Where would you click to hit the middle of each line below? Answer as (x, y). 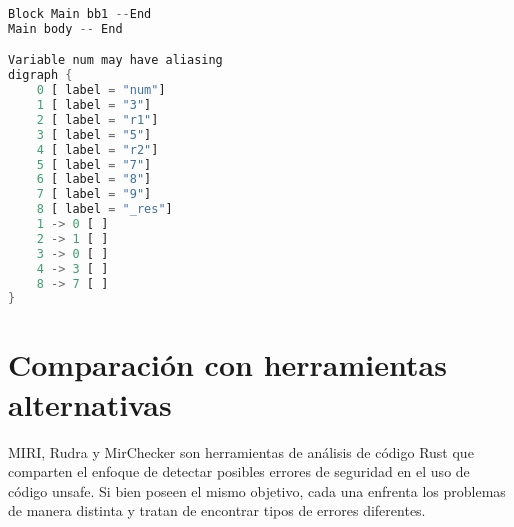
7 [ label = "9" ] (94, 194)
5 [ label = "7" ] (94, 164)
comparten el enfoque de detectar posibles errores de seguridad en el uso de (239, 471)
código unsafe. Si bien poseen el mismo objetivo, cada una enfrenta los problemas (257, 490)
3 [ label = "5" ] (94, 134)
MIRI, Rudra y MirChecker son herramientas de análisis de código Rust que (241, 451)
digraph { (40, 75)
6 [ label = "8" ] (94, 179)
